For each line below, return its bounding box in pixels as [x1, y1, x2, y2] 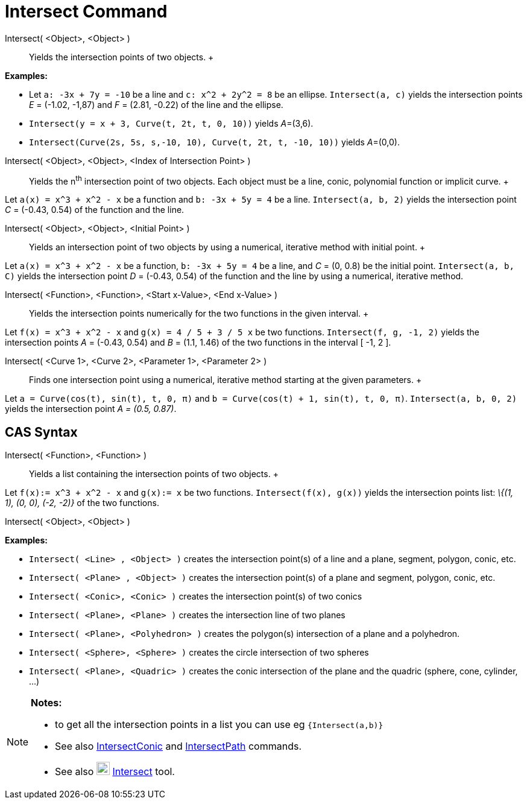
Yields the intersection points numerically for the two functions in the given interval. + [29, 308, 369, 319]
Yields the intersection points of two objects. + [29, 51, 214, 62]
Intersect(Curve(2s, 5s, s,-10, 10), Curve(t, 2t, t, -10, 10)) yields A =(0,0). [29, 136, 400, 147]
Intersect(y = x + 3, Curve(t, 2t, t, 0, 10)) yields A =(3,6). [29, 118, 314, 128]
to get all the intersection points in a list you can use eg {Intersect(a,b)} [55, 718, 383, 731]
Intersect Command [5, 1, 168, 22]
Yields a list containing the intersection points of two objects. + [29, 469, 279, 480]
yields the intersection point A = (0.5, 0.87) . [5, 404, 177, 414]
